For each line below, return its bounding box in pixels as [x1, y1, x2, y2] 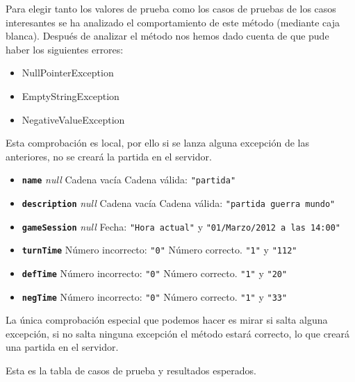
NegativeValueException [22, 112, 125, 126]
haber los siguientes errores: [6, 42, 124, 56]
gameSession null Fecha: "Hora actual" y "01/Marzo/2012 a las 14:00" [22, 219, 340, 233]
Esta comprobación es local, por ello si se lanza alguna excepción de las [6, 135, 309, 150]
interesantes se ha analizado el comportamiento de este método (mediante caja [6, 15, 340, 29]
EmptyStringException [22, 88, 119, 103]
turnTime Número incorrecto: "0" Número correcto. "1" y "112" [22, 242, 297, 257]
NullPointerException [22, 65, 114, 80]
